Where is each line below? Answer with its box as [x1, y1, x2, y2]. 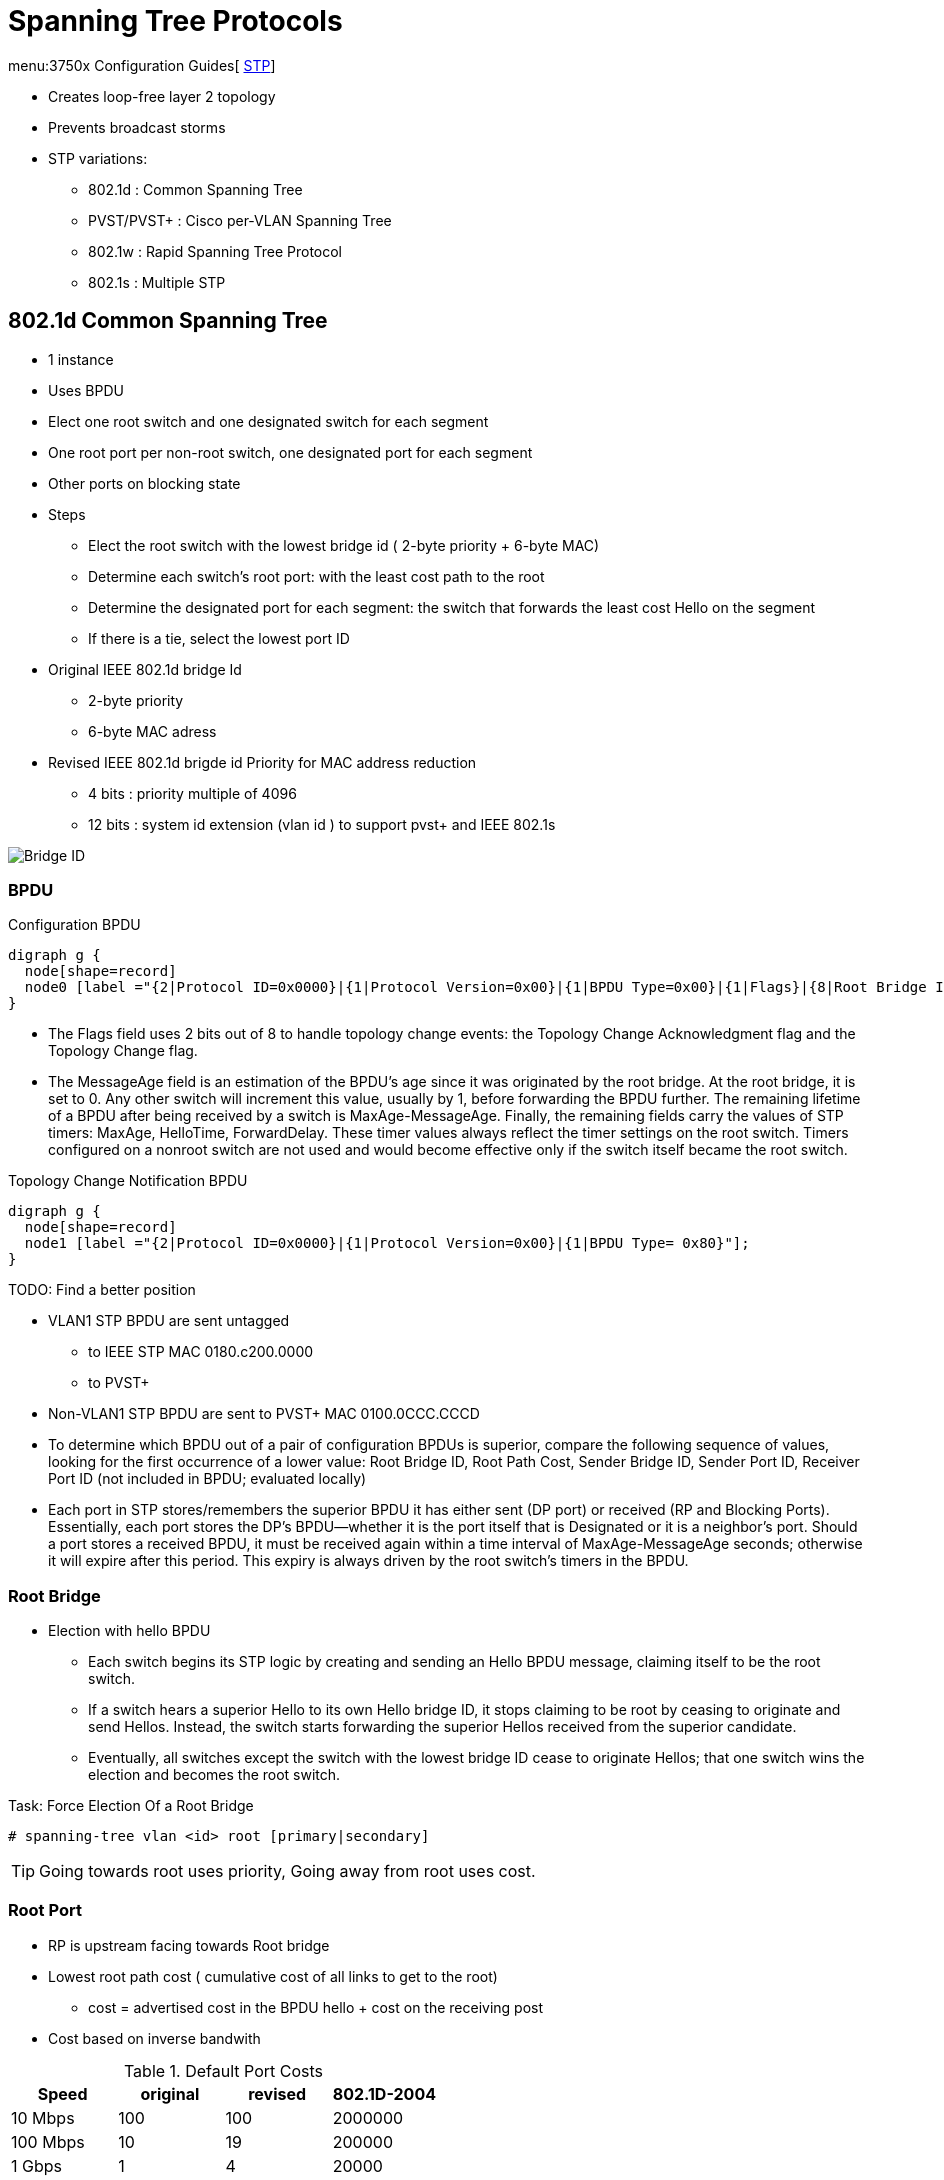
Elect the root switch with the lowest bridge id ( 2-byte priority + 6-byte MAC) [88, 536, 600, 554]
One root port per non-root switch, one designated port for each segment [48, 443, 533, 461]
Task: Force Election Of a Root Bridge [8, 1797, 254, 1815]
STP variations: [48, 149, 148, 167]
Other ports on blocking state [48, 474, 241, 492]
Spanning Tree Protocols [8, 4, 343, 38]
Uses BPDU [48, 381, 124, 399]
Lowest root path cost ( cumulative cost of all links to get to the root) [48, 1967, 498, 1985]
